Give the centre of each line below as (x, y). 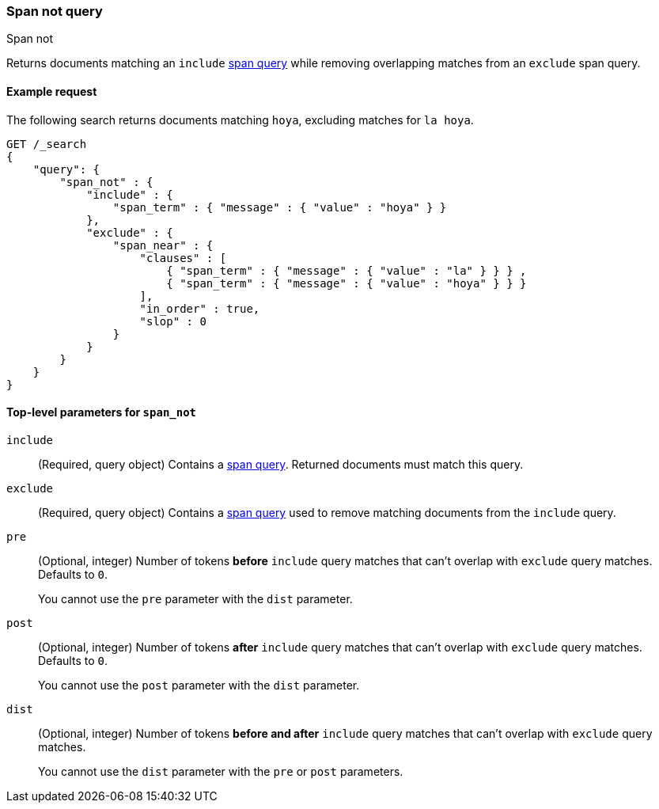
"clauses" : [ (183, 258)
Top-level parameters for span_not (102, 412)
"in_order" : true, (200, 308)
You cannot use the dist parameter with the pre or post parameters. (221, 771)
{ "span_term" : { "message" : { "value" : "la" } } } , (347, 270)
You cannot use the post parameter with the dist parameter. (199, 685)
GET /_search (47, 144)
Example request (52, 91)
